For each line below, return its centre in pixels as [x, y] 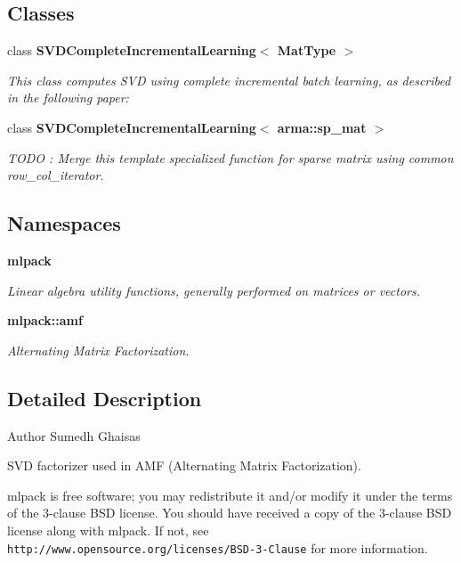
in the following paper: [68, 98]
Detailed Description [105, 398]
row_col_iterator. [56, 175]
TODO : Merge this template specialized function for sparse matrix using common [230, 157]
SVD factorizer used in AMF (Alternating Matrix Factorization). [184, 465]
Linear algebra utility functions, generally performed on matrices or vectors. [214, 290]
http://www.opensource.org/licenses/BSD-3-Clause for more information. [218, 547]
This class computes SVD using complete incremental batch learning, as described [229, 80]
